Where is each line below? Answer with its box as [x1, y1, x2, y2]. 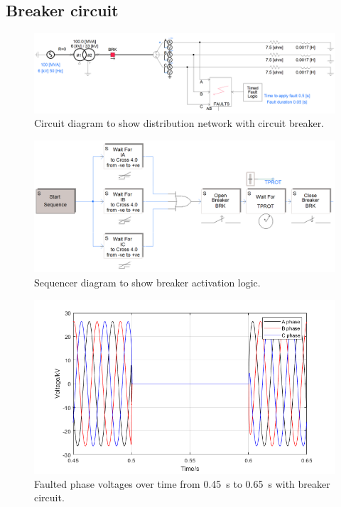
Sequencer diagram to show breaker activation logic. [34, 274, 261, 289]
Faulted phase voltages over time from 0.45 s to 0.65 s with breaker [34, 476, 330, 491]
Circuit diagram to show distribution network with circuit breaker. [34, 116, 325, 130]
